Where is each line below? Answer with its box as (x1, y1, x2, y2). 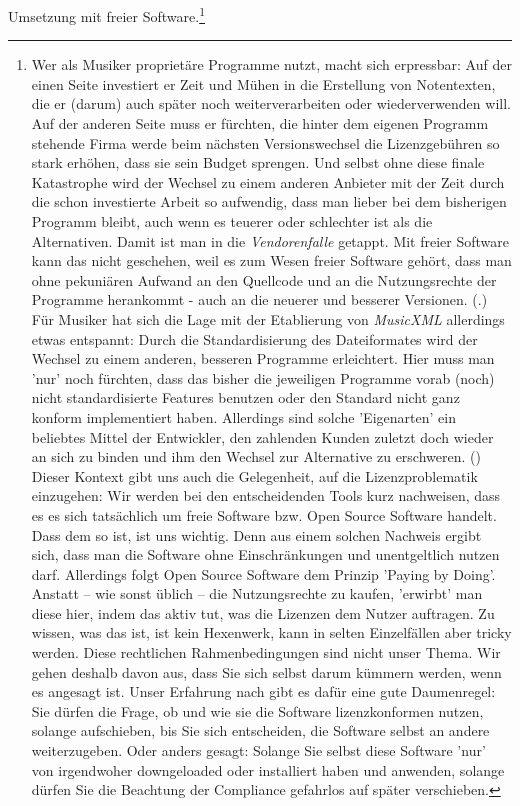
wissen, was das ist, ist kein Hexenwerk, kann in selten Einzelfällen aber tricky (31, 622, 512, 643)
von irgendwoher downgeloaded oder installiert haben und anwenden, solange (31, 759, 505, 780)
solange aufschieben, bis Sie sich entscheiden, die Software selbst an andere (31, 720, 490, 741)
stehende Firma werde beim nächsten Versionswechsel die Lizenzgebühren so (31, 132, 500, 153)
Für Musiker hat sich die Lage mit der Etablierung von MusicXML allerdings (31, 308, 505, 329)
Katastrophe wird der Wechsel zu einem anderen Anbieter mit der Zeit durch (31, 171, 505, 192)
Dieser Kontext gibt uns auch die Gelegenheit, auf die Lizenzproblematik (31, 465, 478, 486)
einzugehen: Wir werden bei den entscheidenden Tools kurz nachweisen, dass (31, 485, 501, 506)
